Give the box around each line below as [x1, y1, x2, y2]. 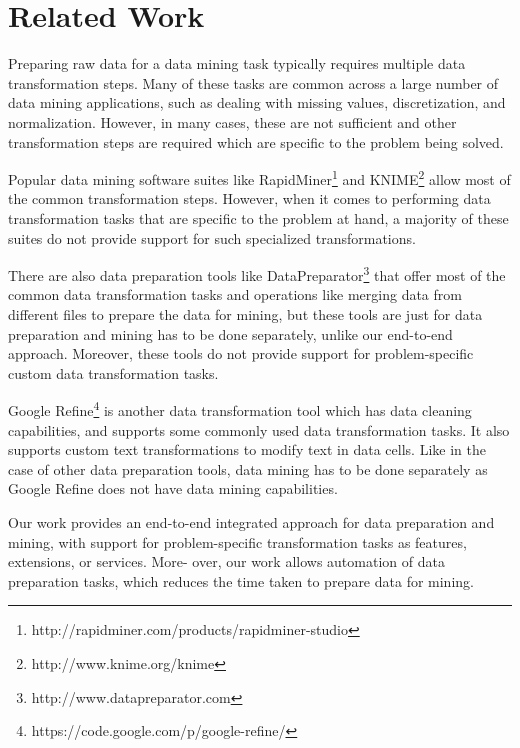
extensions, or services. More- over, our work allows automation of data [8, 551, 445, 572]
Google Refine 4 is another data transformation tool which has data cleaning [8, 397, 472, 420]
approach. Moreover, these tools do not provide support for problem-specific [8, 343, 474, 364]
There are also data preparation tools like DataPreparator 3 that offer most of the [8, 262, 506, 285]
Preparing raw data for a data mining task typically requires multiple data [8, 53, 466, 74]
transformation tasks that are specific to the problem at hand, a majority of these [8, 207, 509, 228]
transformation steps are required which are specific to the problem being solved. [8, 131, 504, 152]
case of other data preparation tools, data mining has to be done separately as [8, 458, 488, 479]
